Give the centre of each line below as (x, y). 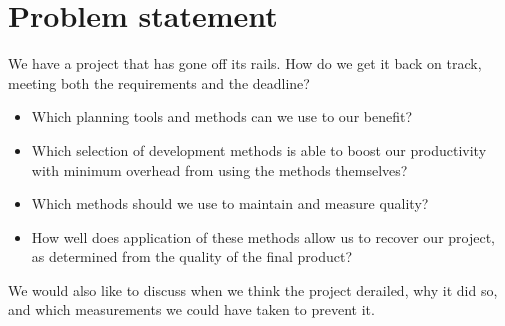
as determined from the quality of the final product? (192, 256)
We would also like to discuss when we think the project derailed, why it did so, (253, 289)
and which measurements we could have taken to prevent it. (191, 309)
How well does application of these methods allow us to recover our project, (263, 236)
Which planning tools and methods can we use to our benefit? (222, 116)
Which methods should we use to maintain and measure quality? (230, 203)
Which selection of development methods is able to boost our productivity (259, 149)
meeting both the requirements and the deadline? (159, 82)
